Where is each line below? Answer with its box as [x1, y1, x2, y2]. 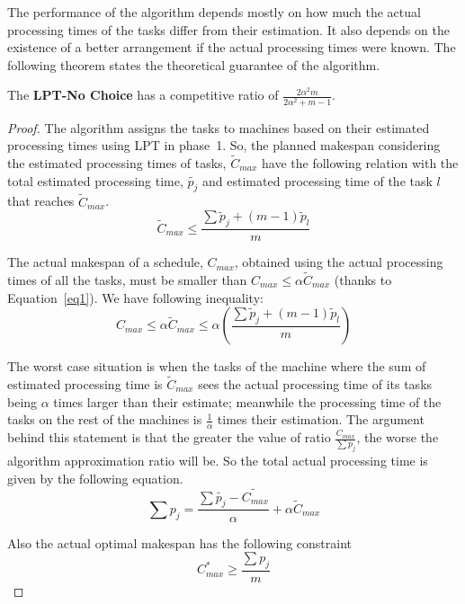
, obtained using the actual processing [234, 253, 443, 271]
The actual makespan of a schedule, [7, 253, 203, 271]
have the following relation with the [262, 153, 459, 172]
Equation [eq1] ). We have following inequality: [7, 288, 264, 306]
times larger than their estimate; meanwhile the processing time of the [53, 392, 442, 411]
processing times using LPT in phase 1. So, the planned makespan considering [7, 136, 441, 155]
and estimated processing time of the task [202, 171, 433, 190]
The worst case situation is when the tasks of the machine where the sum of [7, 357, 426, 376]
